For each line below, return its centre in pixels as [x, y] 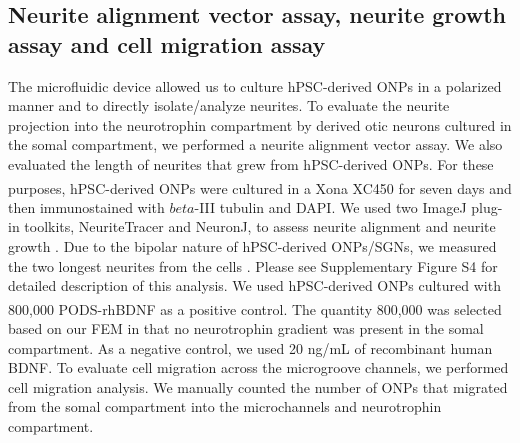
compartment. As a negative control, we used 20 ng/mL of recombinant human [250, 347]
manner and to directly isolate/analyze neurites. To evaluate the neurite [229, 105]
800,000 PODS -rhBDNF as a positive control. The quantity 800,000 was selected [255, 308]
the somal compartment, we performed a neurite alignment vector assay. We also [255, 144]
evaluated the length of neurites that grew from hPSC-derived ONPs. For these [251, 163]
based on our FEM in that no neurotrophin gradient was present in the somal [246, 328]
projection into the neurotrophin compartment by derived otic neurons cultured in [260, 124]
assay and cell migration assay [167, 43]
